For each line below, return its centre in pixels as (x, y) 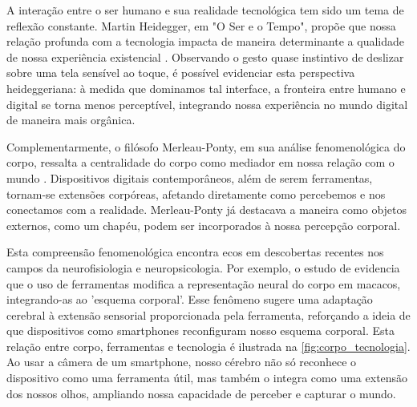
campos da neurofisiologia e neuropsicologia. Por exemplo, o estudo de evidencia (203, 267)
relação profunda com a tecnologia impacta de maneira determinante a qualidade (205, 41)
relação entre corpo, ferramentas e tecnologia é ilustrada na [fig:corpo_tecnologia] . (208, 346)
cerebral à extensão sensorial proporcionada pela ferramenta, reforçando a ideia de (208, 314)
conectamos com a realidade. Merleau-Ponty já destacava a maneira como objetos (207, 210)
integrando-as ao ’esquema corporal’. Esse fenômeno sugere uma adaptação (190, 299)
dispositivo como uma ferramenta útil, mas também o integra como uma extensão (207, 378)
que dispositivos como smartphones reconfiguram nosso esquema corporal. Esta (201, 330)
